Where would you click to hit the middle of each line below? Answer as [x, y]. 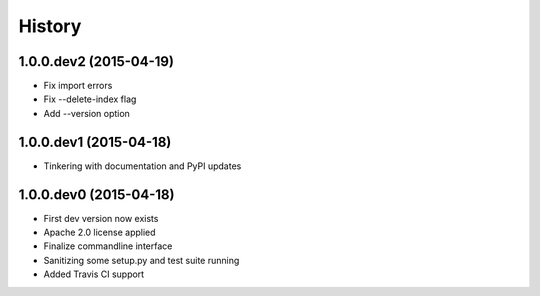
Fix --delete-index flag [90, 99]
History [50, 26]
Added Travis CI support [94, 274]
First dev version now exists [101, 218]
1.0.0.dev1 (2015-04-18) [95, 141]
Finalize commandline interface [108, 246]
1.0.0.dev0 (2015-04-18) [96, 194]
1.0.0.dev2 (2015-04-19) [96, 61]
